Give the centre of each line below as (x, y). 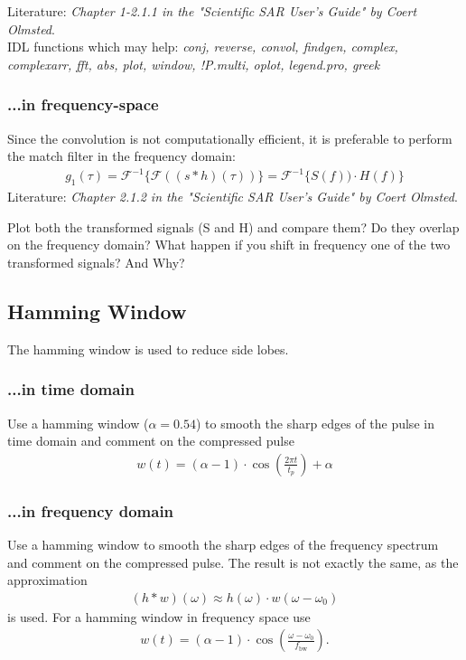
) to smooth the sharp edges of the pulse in (315, 423)
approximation (47, 580)
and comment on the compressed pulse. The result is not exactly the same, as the (233, 562)
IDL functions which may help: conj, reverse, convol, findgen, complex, (203, 47)
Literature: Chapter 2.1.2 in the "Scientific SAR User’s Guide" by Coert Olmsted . (233, 197)
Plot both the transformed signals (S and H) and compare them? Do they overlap (233, 226)
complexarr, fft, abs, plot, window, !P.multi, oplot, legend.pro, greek (194, 64)
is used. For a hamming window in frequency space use (159, 616)
